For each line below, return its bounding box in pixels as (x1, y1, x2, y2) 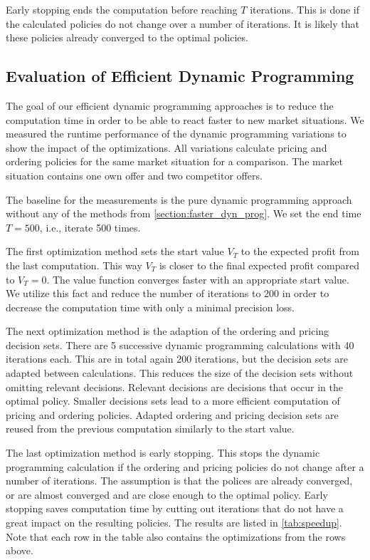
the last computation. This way (6, 257, 142, 272)
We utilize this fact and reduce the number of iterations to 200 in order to (6, 286, 329, 301)
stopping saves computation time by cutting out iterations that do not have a (6, 501, 344, 516)
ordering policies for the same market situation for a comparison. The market (6, 154, 343, 169)
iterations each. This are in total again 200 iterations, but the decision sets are (6, 351, 348, 366)
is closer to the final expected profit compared (159, 257, 359, 272)
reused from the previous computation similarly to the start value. (6, 421, 295, 436)
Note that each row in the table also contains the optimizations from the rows (6, 529, 346, 544)
